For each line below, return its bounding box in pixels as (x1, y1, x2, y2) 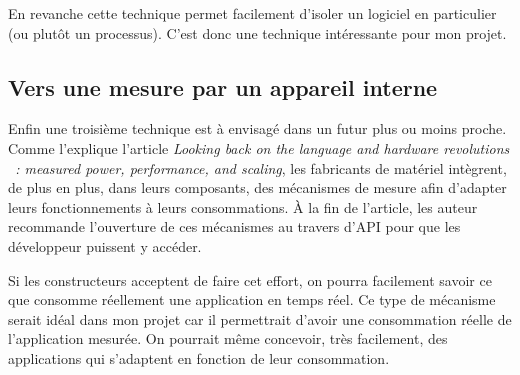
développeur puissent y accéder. (8, 235, 202, 256)
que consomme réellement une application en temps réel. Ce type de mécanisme (8, 289, 496, 310)
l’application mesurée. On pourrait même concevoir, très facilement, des (8, 328, 448, 349)
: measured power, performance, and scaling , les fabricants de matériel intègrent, (15, 157, 507, 178)
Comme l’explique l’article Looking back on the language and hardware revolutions (8, 137, 510, 158)
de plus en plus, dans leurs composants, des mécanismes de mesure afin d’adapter (8, 177, 507, 198)
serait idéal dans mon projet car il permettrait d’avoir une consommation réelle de (8, 308, 512, 329)
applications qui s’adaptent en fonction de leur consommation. (8, 347, 390, 368)
